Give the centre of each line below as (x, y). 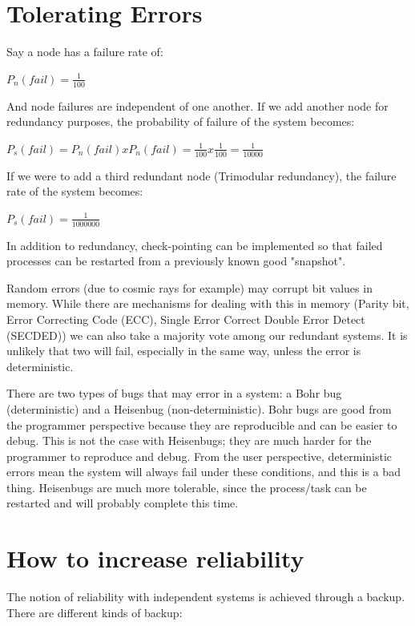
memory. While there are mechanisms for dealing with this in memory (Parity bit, (208, 303)
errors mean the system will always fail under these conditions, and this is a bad (203, 472)
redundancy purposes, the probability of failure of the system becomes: (181, 121)
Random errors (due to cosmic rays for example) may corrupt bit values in (189, 287)
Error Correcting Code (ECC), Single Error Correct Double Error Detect (186, 319)
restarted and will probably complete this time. (123, 503)
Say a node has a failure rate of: (85, 52)
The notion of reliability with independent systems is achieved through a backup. (206, 597)
